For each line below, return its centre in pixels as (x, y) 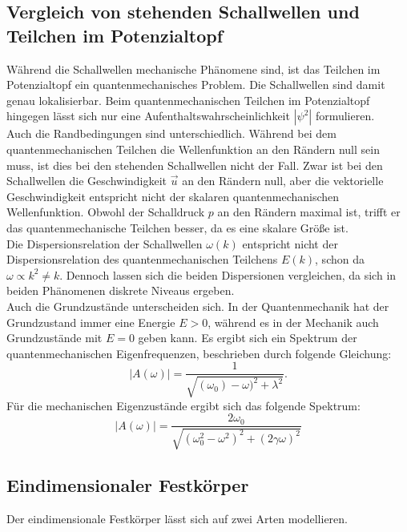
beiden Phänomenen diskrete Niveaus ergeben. (121, 290)
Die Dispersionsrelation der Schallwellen (105, 243)
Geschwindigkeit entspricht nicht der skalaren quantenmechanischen (173, 196)
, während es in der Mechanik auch (293, 322)
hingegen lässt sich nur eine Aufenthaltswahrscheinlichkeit (148, 116)
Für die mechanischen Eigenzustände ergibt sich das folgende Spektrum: (183, 405)
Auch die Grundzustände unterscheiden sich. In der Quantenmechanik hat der (198, 306)
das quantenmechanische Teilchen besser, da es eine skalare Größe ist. (177, 227)
